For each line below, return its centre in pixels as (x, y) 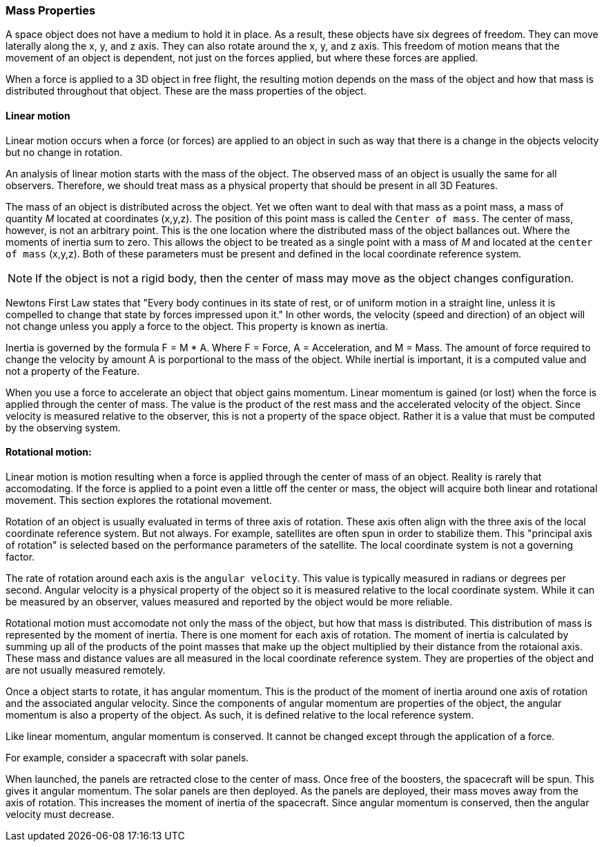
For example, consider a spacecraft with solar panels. (127, 757)
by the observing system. (63, 427)
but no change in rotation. (64, 152)
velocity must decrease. (60, 814)
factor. (20, 556)
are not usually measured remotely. (86, 670)
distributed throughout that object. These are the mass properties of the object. (186, 91)
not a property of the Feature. (73, 371)
